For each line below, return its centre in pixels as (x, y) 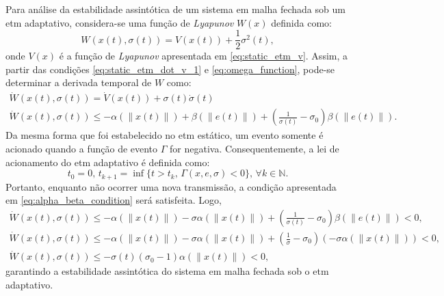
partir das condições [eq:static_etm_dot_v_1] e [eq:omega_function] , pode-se (170, 69)
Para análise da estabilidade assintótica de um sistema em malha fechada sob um (175, 9)
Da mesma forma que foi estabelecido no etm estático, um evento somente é (165, 135)
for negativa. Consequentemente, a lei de (254, 148)
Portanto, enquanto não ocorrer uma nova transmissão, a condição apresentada (171, 186)
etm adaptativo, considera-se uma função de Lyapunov (120, 22)
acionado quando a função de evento (82, 148)
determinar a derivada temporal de (79, 82)
